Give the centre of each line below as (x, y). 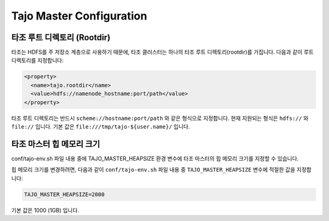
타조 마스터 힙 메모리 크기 (56, 144)
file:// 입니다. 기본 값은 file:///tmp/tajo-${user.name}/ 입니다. (101, 126)
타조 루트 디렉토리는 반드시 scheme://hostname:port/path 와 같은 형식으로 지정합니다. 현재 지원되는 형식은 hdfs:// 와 (160, 118)
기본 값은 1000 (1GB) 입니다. (45, 210)
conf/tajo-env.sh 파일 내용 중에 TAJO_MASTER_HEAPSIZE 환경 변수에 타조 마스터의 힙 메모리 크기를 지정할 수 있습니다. (155, 158)
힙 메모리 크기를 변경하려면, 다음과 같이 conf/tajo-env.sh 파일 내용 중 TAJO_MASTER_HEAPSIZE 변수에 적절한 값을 (153, 170)
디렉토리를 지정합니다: (37, 60)
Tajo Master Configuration (79, 16)
